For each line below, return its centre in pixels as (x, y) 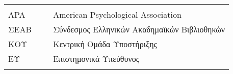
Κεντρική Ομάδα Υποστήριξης (105, 44)
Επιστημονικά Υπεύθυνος (96, 59)
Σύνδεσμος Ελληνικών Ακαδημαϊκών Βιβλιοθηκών (139, 29)
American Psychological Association (117, 14)
